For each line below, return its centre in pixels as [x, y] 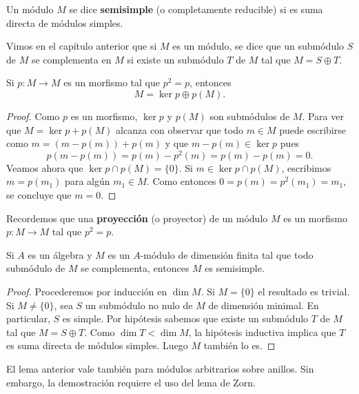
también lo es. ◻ [239, 345]
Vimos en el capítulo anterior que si [82, 46]
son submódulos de [250, 116]
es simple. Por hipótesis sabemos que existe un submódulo [185, 318]
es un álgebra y [60, 254]
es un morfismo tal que [112, 82]
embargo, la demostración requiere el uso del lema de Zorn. [131, 382]
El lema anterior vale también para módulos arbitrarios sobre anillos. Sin [160, 368]
